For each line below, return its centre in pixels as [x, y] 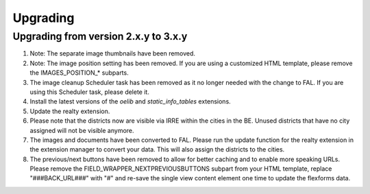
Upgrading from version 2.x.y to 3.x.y [100, 36]
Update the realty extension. [70, 111]
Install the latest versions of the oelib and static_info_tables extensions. [130, 101]
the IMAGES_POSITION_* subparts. [79, 73]
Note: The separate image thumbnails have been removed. [112, 53]
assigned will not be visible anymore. [82, 130]
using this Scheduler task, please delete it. [90, 92]
